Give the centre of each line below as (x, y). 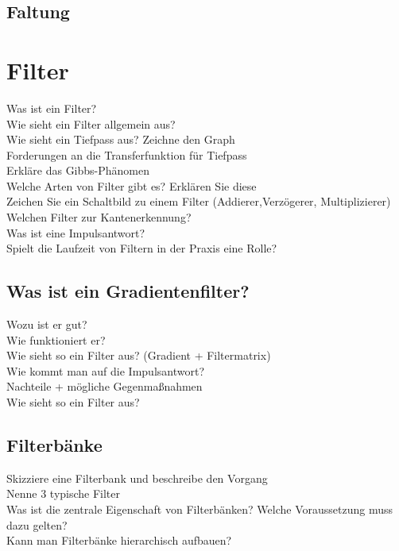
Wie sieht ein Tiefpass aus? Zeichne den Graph (121, 139)
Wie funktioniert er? (56, 339)
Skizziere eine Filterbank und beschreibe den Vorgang (137, 478)
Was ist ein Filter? (52, 108)
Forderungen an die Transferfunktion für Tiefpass (127, 154)
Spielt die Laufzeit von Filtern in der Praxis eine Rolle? (142, 248)
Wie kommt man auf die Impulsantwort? (105, 370)
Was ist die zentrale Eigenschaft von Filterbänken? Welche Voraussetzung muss (199, 509)
